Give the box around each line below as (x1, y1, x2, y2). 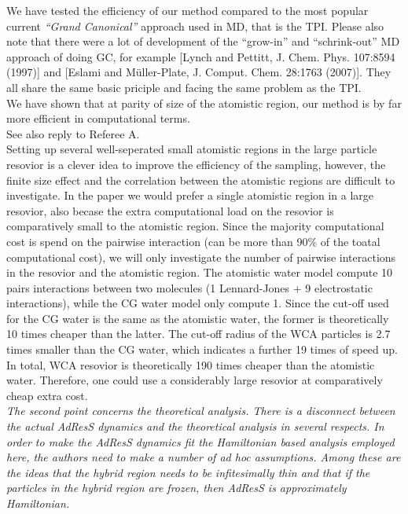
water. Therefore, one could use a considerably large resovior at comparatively (6, 372, 383, 388)
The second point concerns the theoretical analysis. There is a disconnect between (6, 402, 395, 419)
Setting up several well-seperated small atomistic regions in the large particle (6, 141, 377, 157)
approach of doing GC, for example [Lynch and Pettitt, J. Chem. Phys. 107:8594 (6, 48, 395, 64)
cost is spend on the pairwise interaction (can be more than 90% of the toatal (6, 233, 380, 249)
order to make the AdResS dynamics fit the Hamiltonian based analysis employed (6, 433, 395, 450)
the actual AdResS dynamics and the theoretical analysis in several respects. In (6, 418, 384, 435)
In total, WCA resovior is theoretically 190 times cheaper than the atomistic (6, 356, 375, 373)
